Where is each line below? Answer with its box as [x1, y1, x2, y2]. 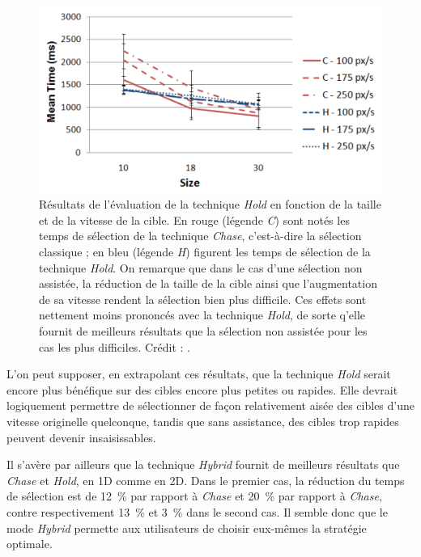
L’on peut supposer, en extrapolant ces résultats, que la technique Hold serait [6, 365, 391, 382]
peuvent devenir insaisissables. [6, 428, 156, 445]
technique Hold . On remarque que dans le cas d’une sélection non [39, 259, 363, 276]
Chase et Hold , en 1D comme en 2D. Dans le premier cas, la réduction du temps [6, 471, 405, 488]
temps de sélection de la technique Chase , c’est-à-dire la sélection [39, 227, 362, 244]
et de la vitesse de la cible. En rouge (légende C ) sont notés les [39, 211, 350, 228]
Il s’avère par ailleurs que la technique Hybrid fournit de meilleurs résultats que [6, 456, 400, 473]
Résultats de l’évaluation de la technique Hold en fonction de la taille [39, 196, 381, 213]
